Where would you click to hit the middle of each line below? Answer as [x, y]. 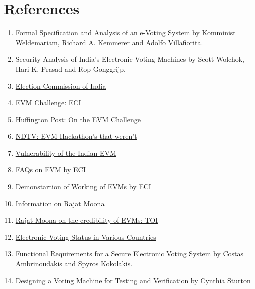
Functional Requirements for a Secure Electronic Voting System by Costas [130, 254]
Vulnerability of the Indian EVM [66, 153]
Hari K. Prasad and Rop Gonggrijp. [70, 68]
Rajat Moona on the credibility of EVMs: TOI [87, 220]
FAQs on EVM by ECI [50, 170]
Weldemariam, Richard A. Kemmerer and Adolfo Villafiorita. [109, 42]
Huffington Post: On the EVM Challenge [78, 119]
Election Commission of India [61, 85]
